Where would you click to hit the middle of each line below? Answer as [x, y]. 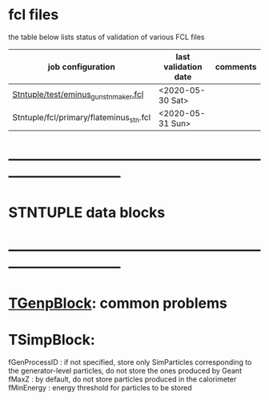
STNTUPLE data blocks [87, 213]
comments [236, 67]
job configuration [82, 67]
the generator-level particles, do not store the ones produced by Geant [125, 370]
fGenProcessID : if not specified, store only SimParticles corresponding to [130, 362]
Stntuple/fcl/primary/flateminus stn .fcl [82, 119]
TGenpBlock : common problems [118, 303]
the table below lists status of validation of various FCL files [107, 37]
